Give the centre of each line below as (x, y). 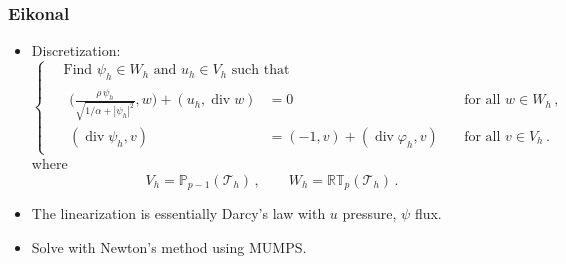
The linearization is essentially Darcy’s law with (178, 213)
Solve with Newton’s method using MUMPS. (169, 246)
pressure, (369, 213)
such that (260, 70)
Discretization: (76, 50)
